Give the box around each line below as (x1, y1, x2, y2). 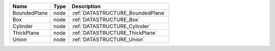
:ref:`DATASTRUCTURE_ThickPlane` (71, 29, 157, 36)
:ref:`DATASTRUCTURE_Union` (71, 36, 145, 43)
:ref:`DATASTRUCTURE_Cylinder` (71, 23, 151, 30)
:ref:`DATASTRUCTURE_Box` (71, 16, 140, 23)
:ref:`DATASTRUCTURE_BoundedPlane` (71, 10, 166, 16)
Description (71, 3, 101, 10)
